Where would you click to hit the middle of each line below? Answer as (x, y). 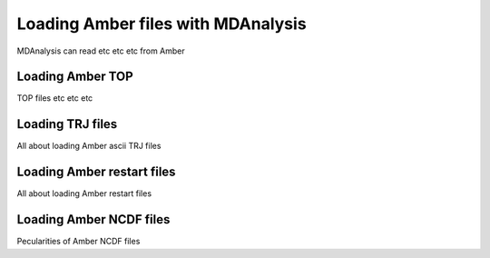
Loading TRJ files (67, 124)
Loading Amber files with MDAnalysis (162, 24)
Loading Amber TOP (75, 77)
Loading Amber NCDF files (93, 219)
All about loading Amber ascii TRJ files (89, 146)
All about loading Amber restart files (84, 193)
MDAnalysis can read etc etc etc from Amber (101, 51)
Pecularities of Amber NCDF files (78, 242)
